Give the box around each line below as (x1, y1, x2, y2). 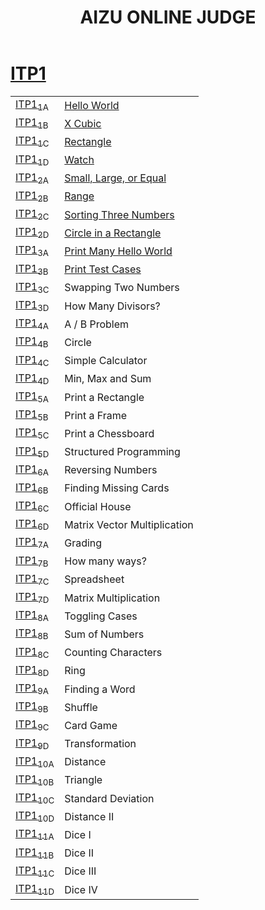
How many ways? (64, 554, 147, 568)
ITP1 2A (15, 170, 50, 186)
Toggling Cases (64, 609, 138, 623)
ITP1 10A (15, 754, 55, 770)
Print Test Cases (64, 262, 142, 276)
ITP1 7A (15, 535, 50, 551)
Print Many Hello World (64, 244, 173, 258)
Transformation (64, 737, 137, 751)
